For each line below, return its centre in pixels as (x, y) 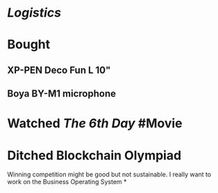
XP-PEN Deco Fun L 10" (59, 70)
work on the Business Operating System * (67, 182)
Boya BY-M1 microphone (62, 94)
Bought (29, 45)
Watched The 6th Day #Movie (95, 124)
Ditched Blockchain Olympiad (94, 155)
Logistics (34, 13)
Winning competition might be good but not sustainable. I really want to (109, 174)
